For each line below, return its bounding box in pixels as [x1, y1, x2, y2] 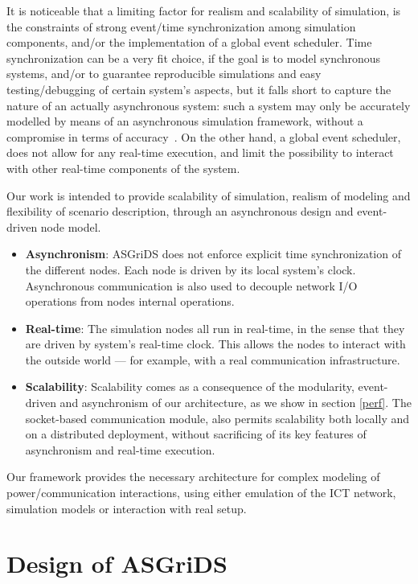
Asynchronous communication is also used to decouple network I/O [25, 277, 358, 294]
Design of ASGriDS [6, 547, 227, 580]
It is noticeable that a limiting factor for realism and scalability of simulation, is [6, 2, 401, 19]
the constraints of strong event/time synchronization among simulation [6, 18, 356, 35]
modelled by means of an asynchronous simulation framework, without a [6, 113, 363, 130]
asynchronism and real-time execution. [25, 441, 215, 458]
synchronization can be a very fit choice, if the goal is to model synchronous [6, 49, 381, 66]
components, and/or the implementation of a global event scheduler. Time [6, 34, 372, 51]
